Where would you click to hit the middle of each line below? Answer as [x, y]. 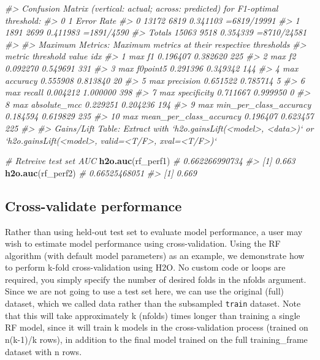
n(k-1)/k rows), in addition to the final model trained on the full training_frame [156, 339]
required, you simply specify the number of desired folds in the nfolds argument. [156, 279]
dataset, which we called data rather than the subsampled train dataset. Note [153, 303]
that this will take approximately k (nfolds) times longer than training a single [153, 315]
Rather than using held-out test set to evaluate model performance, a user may [154, 231]
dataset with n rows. [44, 351]
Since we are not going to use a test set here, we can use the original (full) [144, 291]
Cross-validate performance [93, 205]
